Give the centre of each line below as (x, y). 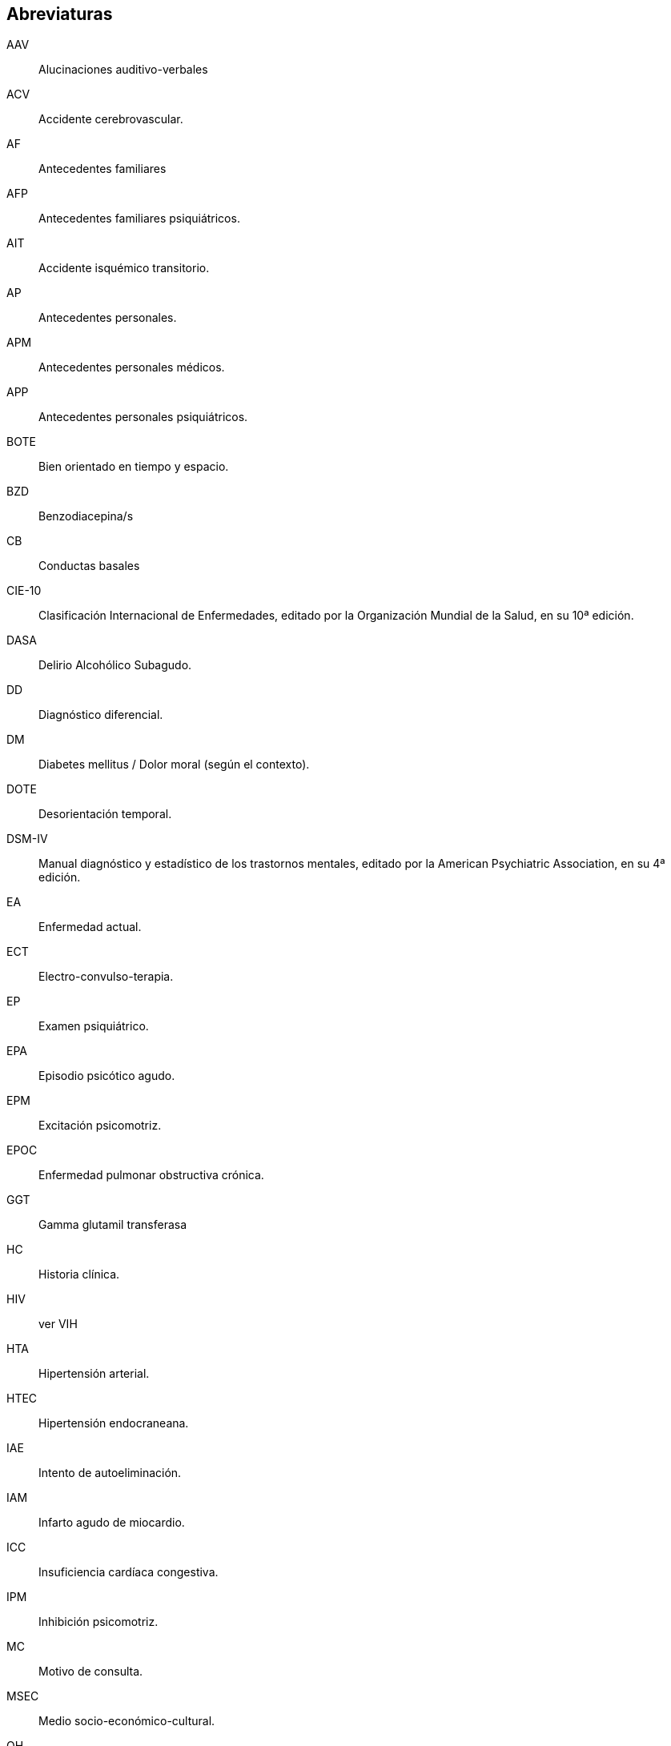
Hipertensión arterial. (94, 1374)
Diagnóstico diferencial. (101, 715)
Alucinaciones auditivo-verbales (123, 70)
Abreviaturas (60, 14)
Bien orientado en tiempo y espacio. (134, 467)
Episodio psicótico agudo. (107, 1076)
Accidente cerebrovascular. (111, 119)
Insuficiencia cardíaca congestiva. (129, 1572)
